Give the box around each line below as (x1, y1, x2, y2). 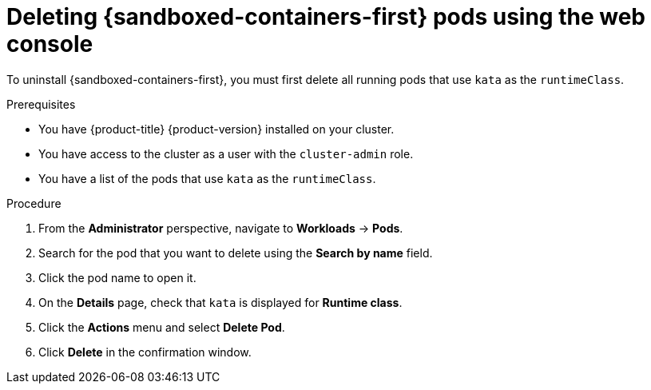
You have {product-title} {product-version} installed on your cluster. (38, 121, 395, 136)
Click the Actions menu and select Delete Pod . (38, 320, 285, 334)
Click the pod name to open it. (38, 270, 196, 285)
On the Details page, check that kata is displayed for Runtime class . (38, 295, 403, 309)
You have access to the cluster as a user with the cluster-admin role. (38, 146, 414, 161)
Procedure (6, 196, 62, 210)
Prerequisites (6, 97, 76, 111)
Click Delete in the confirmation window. (38, 344, 252, 359)
